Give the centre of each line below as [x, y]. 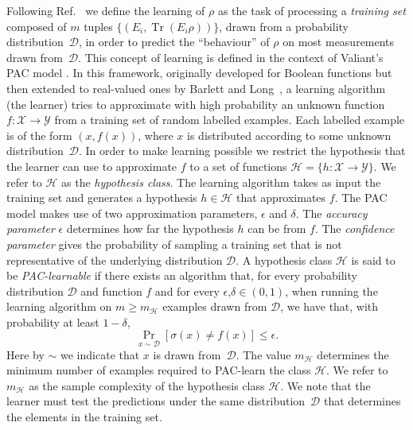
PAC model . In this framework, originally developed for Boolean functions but [199, 73]
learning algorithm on [59, 306]
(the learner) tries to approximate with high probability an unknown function [196, 104]
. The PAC [361, 198]
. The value [263, 354]
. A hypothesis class [284, 260]
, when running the [331, 291]
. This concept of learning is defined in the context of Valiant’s [231, 57]
